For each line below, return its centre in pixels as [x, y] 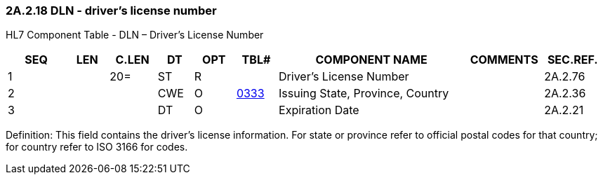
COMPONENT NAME [371, 60]
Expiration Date [319, 110]
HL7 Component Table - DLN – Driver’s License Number [135, 35]
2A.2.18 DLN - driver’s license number [111, 11]
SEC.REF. [572, 60]
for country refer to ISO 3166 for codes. [97, 147]
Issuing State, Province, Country [364, 94]
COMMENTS [504, 60]
